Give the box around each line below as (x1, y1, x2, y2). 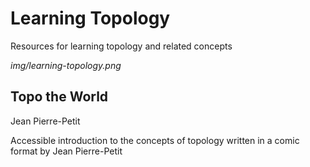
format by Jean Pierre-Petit (10, 145, 123, 157)
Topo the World (10, 88, 109, 106)
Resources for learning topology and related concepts (10, 40, 233, 52)
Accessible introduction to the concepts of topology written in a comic (10, 134, 300, 146)
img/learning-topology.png (10, 59, 122, 71)
